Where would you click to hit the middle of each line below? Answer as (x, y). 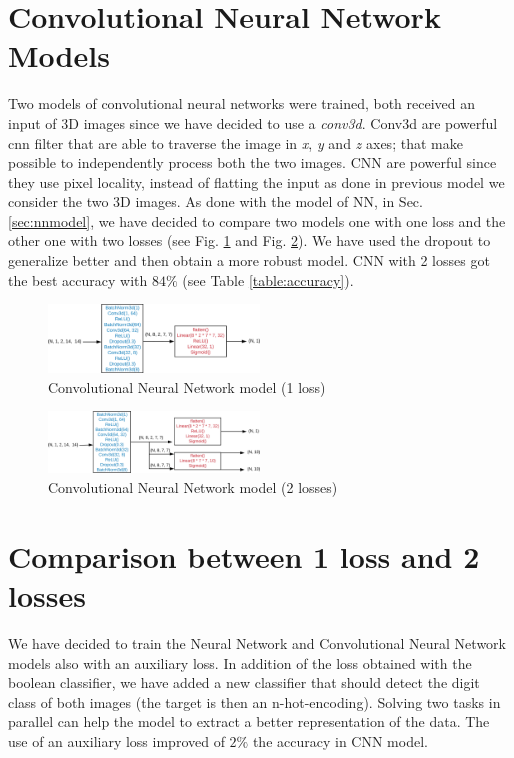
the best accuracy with (78, 279)
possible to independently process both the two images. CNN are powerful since (252, 162)
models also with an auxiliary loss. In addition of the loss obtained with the (240, 662)
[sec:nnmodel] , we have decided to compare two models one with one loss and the (257, 220)
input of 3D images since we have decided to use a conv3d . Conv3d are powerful (253, 122)
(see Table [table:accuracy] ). (268, 279)
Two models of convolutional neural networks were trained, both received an (242, 103)
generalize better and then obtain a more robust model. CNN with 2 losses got (249, 260)
